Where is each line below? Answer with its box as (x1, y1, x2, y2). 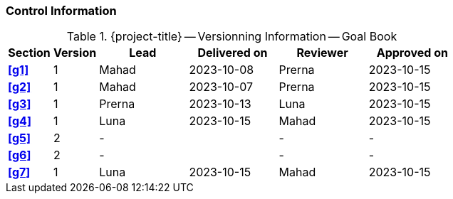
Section (8, 45, 51, 60)
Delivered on (197, 45, 268, 60)
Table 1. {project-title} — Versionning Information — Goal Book (66, 29, 397, 44)
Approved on (376, 45, 448, 60)
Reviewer (296, 45, 348, 60)
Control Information (6, 4, 117, 18)
